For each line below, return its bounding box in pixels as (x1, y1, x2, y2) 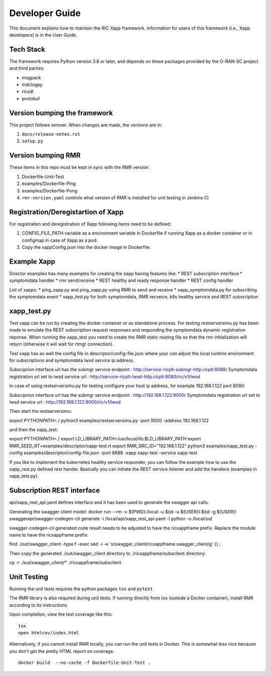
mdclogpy (22, 82, 43, 88)
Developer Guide (9, 8, 81, 19)
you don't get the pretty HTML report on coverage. (9, 648, 114, 654)
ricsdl (22, 88, 34, 95)
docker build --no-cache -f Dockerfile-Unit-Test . (18, 660, 151, 665)
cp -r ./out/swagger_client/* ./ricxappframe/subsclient (9, 560, 121, 566)
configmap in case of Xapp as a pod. (22, 237, 98, 243)
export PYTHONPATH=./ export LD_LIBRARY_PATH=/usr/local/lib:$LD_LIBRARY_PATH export (9, 436, 201, 442)
